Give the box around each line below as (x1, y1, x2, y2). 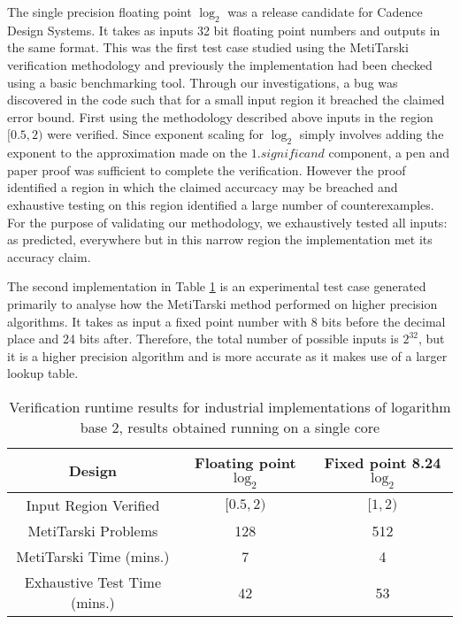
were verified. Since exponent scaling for (47, 125, 264, 143)
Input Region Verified (26, 495, 160, 516)
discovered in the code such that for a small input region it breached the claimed (7, 90, 445, 109)
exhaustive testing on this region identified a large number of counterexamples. (7, 195, 434, 213)
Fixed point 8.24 (324, 451, 441, 473)
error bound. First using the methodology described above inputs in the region (7, 107, 433, 126)
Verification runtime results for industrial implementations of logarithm (9, 396, 451, 417)
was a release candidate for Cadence (227, 3, 423, 20)
